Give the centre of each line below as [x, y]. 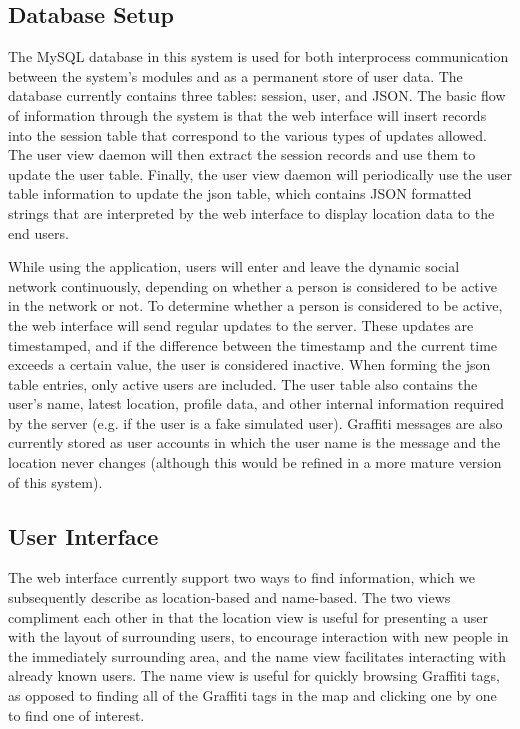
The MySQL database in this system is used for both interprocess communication [258, 56]
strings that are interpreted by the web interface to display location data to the [251, 212]
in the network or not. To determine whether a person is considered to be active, [255, 305]
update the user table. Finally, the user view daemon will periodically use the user [260, 173]
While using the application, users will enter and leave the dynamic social [234, 266]
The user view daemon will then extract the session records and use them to [242, 154]
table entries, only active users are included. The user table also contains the [243, 383]
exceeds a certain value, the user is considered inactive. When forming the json [249, 364]
